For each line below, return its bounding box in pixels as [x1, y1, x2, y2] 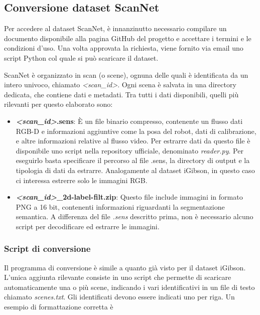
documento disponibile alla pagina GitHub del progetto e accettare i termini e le [4, 33, 251, 43]
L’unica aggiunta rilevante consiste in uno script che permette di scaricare [4, 272, 231, 282]
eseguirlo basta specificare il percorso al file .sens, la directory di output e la [16, 155, 250, 166]
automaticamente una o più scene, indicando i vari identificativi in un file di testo [4, 281, 255, 292]
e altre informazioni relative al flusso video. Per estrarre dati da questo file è [16, 135, 250, 146]
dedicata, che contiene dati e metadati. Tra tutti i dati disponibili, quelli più [4, 89, 239, 99]
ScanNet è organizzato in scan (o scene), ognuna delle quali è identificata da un [4, 69, 248, 80]
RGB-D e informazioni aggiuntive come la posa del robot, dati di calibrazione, [16, 125, 256, 136]
